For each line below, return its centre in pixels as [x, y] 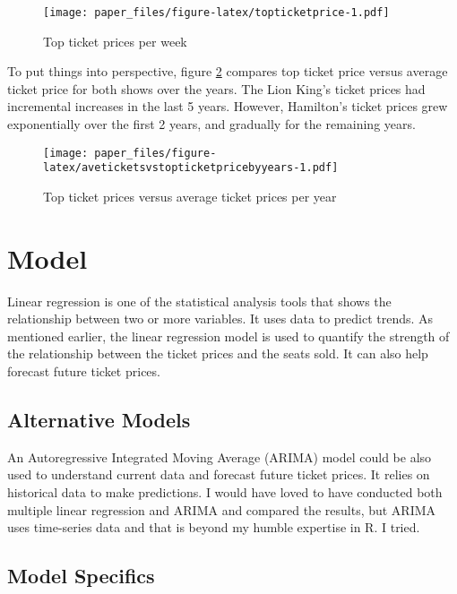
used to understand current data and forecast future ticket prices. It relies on [219, 474]
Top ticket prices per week [115, 41]
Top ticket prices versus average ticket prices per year [190, 196]
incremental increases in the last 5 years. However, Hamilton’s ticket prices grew [228, 106]
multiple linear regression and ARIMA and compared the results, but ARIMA [222, 509]
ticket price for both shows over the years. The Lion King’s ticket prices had [216, 88]
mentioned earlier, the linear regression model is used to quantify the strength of [228, 336]
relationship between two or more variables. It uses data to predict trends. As [220, 319]
